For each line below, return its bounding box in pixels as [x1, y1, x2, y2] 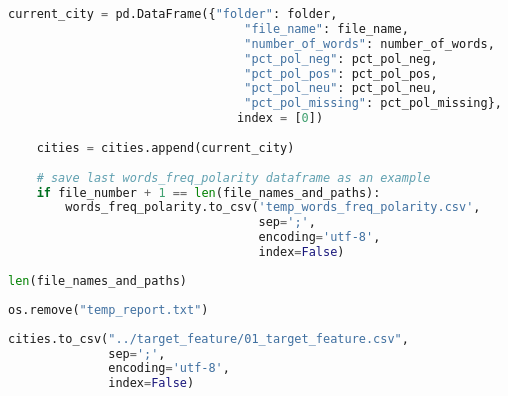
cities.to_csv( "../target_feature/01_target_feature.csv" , [8, 331, 409, 346]
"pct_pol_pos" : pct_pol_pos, [244, 66, 438, 81]
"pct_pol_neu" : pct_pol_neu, [244, 81, 438, 96]
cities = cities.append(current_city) [36, 140, 295, 155]
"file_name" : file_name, [244, 21, 409, 36]
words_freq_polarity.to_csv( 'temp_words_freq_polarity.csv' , [65, 200, 481, 215]
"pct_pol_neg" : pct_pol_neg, [244, 51, 438, 66]
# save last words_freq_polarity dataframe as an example [36, 170, 431, 185]
